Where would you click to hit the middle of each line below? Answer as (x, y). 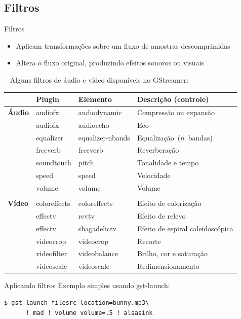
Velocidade (154, 175)
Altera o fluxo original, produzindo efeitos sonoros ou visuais (110, 63)
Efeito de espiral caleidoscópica (185, 228)
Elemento (95, 99)
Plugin (48, 99)
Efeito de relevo (161, 215)
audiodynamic (100, 112)
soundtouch (54, 163)
